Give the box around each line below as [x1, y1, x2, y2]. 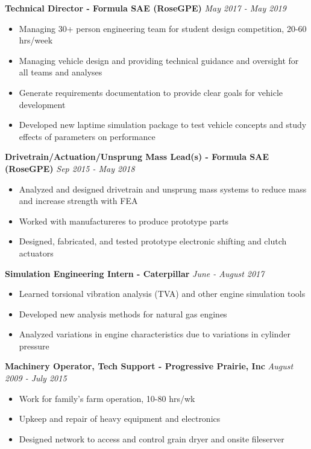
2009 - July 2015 [5, 372, 67, 384]
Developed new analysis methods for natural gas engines [19, 307, 227, 320]
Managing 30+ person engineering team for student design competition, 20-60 [19, 22, 307, 34]
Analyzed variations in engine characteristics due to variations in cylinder [19, 328, 291, 340]
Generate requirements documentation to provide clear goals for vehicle [19, 86, 283, 98]
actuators [19, 246, 54, 259]
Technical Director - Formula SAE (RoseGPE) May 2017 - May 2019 [5, 2, 286, 14]
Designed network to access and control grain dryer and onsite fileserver [19, 432, 284, 445]
